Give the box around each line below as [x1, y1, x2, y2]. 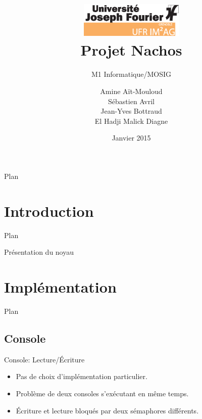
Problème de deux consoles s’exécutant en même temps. [16, 388, 189, 398]
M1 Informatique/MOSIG [91, 69, 172, 79]
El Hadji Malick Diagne [94, 115, 168, 126]
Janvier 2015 [112, 132, 151, 143]
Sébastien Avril [108, 96, 155, 106]
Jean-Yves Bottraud [100, 106, 162, 116]
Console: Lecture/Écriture [4, 354, 85, 364]
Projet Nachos [80, 39, 182, 60]
